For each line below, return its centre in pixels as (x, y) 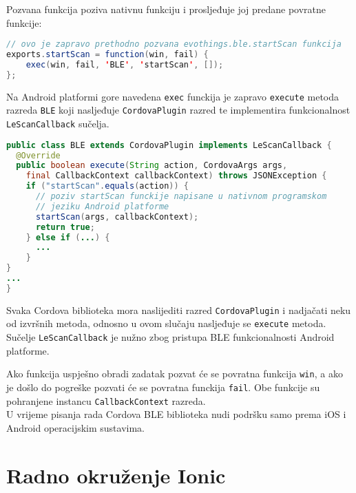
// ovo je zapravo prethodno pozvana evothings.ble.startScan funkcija (174, 44)
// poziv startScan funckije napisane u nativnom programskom (181, 197)
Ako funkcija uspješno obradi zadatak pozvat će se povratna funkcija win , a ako (175, 374)
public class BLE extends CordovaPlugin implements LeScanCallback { (169, 145)
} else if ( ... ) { (68, 237)
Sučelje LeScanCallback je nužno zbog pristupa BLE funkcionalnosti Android (170, 337)
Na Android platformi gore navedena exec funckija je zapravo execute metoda (173, 96)
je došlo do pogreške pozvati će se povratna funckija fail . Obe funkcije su (163, 387)
